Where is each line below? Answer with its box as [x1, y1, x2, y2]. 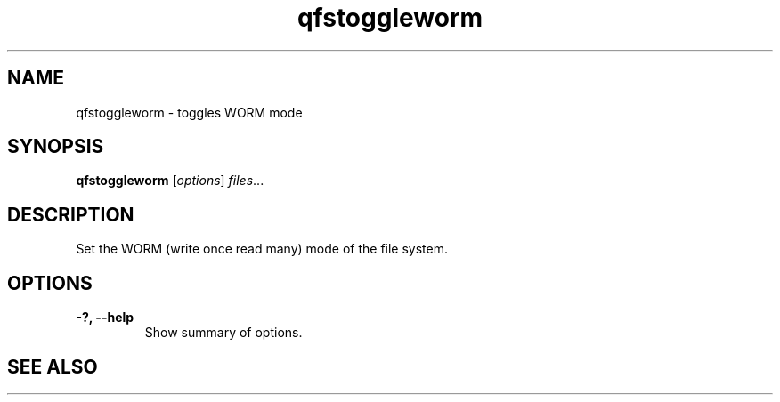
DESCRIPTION [7, 203, 134, 226]
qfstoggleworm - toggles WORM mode [76, 104, 303, 120]
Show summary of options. [144, 325, 303, 341]
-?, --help [76, 310, 134, 326]
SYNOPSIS [7, 135, 104, 158]
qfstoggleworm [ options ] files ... [76, 173, 264, 189]
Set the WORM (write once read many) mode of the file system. [76, 241, 448, 257]
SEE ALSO [7, 355, 98, 378]
